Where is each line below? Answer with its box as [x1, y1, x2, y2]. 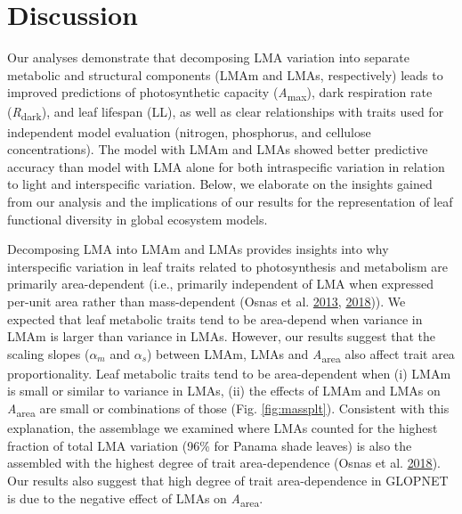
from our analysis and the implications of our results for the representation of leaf [7, 192, 453, 210]
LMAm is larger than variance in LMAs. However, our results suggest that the [7, 327, 435, 346]
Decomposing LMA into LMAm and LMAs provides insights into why [7, 240, 389, 258]
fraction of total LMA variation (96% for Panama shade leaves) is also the [7, 436, 412, 454]
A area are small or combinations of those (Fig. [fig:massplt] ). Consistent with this [7, 399, 450, 420]
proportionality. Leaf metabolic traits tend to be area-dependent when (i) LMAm [7, 363, 451, 382]
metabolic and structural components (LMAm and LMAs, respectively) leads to [7, 65, 443, 84]
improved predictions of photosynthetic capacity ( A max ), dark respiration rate [7, 83, 433, 104]
